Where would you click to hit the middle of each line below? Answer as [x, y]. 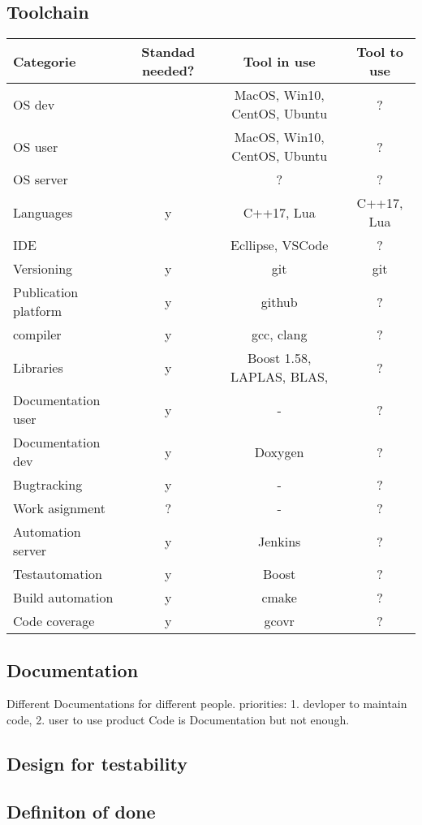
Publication [46, 292]
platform [38, 311]
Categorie [45, 61]
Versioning [43, 269]
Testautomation [58, 574]
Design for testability [97, 763]
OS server [41, 179]
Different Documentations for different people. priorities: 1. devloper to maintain [207, 704]
